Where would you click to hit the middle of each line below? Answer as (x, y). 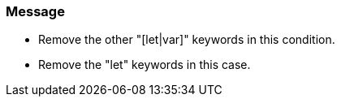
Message (35, 11)
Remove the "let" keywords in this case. (145, 65)
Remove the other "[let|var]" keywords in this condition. (187, 40)
